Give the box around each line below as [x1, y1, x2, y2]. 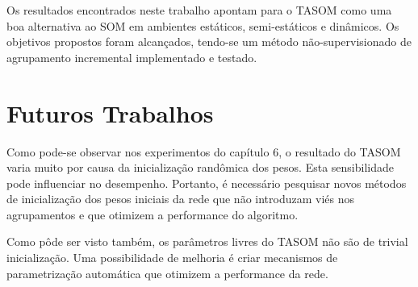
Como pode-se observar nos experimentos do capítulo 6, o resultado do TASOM [6, 143, 401, 160]
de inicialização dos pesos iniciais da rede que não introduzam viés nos [6, 190, 355, 207]
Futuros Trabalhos [6, 96, 214, 129]
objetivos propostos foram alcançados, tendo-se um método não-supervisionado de [6, 33, 412, 50]
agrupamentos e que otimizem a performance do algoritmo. [6, 206, 299, 223]
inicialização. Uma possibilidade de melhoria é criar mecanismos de [6, 249, 338, 266]
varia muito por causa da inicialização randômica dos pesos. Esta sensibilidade [6, 159, 394, 176]
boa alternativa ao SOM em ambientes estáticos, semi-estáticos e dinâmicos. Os [6, 17, 399, 34]
